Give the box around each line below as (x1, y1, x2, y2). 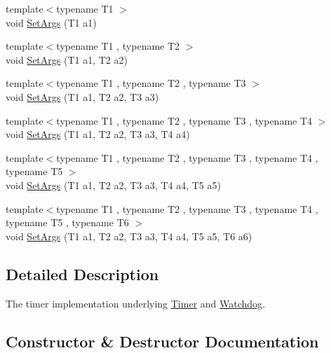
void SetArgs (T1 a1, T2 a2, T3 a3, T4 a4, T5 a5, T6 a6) (6, 228, 252, 243)
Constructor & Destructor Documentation (6, 330, 319, 352)
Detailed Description (6, 263, 159, 284)
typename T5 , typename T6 (6, 215, 129, 230)
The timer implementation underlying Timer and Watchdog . (6, 296, 266, 310)
